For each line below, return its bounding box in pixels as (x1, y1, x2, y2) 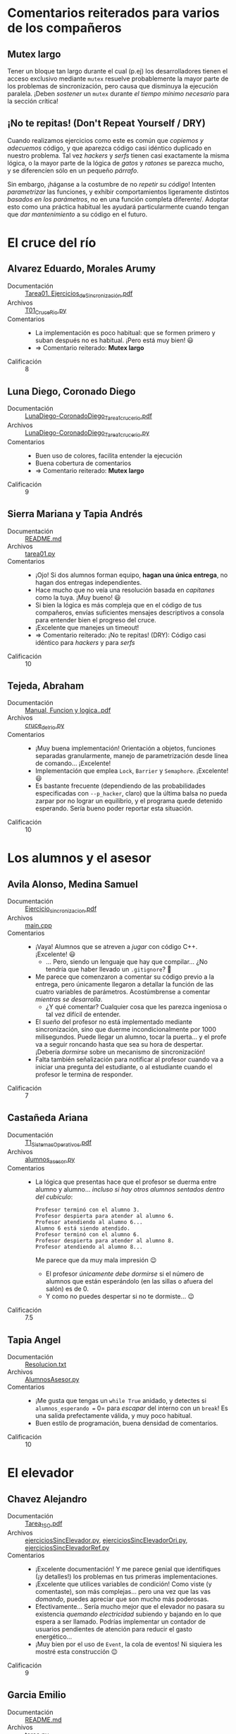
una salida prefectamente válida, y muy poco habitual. (35, 1412, 192, 1420)
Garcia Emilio (7, 1689, 67, 1701)
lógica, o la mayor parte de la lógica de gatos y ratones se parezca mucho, (7, 158, 225, 167)
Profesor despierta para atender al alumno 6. (35, 1213, 175, 1220)
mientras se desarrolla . (35, 995, 103, 1003)
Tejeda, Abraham (7, 680, 85, 692)
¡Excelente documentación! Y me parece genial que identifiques (35, 1565, 221, 1573)
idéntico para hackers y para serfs (35, 638, 135, 646)
